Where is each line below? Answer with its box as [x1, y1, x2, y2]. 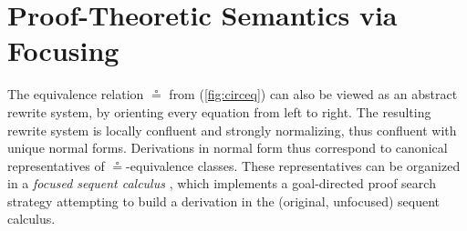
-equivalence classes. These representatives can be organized [126, 156, 461, 175]
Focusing [7, 32, 119, 69]
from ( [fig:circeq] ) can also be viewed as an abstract [169, 85, 458, 104]
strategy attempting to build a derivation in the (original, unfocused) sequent [7, 191, 441, 210]
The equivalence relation [7, 85, 144, 104]
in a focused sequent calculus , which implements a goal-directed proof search [7, 174, 436, 193]
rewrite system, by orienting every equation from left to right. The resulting [7, 102, 431, 121]
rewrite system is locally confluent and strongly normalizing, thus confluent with [7, 120, 457, 139]
